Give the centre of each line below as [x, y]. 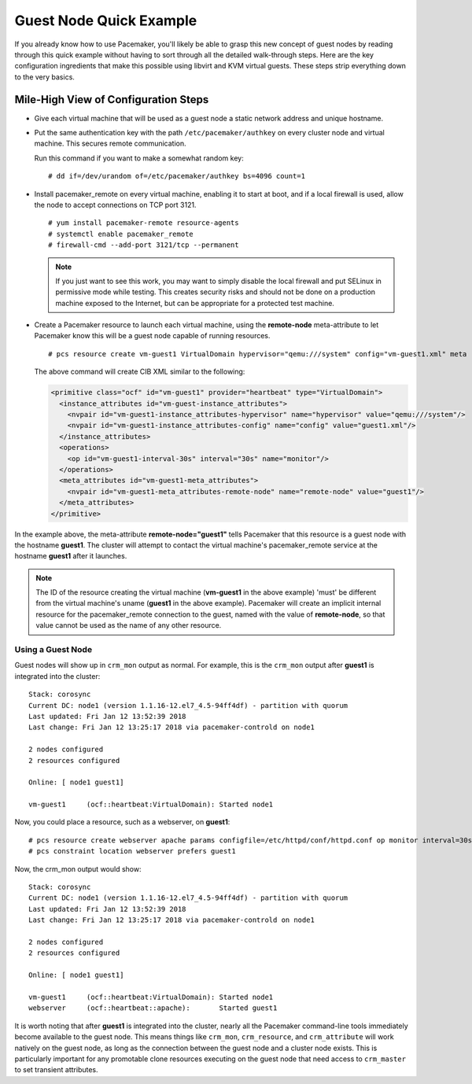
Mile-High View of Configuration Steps [112, 100]
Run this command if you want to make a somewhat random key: [139, 158]
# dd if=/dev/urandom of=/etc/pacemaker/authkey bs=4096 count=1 [177, 176]
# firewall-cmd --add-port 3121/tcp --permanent [144, 245]
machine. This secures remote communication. [110, 144]
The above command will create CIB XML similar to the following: [140, 372]
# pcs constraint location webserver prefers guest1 [132, 851]
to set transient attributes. [56, 1070]
